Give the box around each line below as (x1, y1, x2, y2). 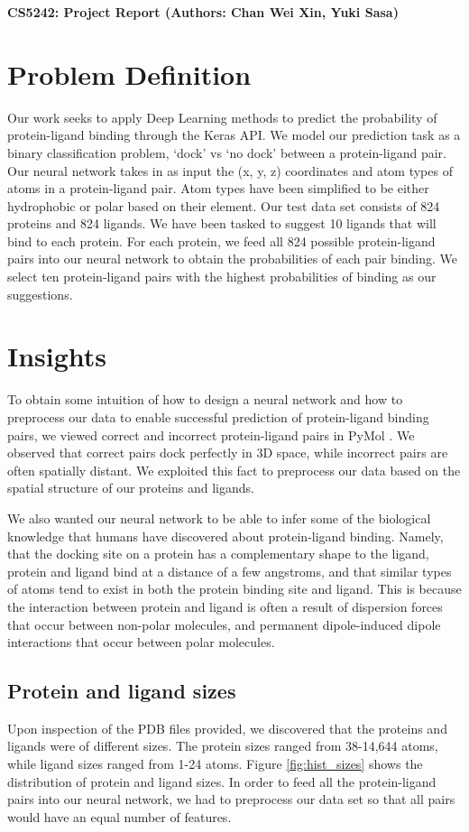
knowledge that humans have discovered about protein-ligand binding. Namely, (7, 526, 444, 545)
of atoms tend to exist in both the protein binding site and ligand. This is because (7, 579, 462, 598)
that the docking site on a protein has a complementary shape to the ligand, (7, 544, 429, 563)
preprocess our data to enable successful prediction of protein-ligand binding (7, 407, 429, 426)
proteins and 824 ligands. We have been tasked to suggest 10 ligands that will (7, 214, 437, 233)
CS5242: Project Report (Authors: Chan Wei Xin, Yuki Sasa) (7, 3, 399, 21)
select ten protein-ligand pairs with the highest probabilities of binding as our (7, 267, 437, 286)
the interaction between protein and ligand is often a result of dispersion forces (7, 596, 443, 615)
